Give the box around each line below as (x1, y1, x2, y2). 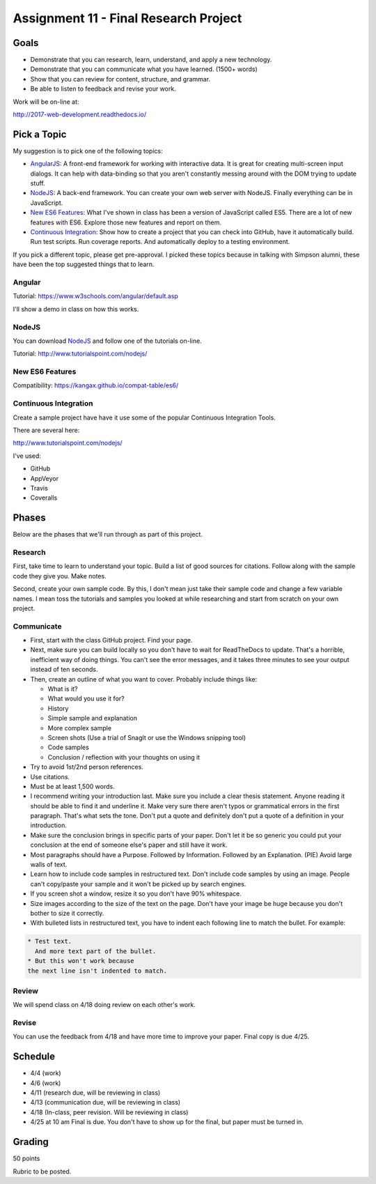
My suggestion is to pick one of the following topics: (13, 146, 163, 155)
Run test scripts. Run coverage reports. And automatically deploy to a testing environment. (30, 238, 290, 246)
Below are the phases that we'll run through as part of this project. (13, 530, 203, 539)
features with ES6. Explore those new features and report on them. (30, 218, 222, 226)
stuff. (30, 179, 45, 187)
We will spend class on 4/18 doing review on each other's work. (13, 1001, 196, 1009)
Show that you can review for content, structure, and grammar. (30, 75, 211, 83)
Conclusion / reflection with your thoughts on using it (47, 753, 201, 761)
